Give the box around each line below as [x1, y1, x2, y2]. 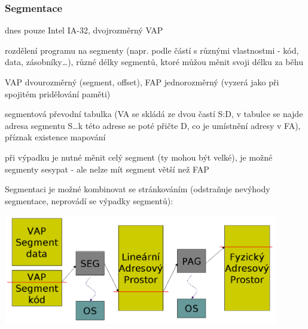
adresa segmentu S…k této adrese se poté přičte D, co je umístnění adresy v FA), [5, 119, 301, 131]
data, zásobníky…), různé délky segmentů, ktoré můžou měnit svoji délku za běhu [5, 56, 303, 68]
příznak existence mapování [5, 131, 106, 143]
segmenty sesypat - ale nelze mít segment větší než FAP [5, 162, 209, 175]
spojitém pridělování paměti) [5, 87, 111, 100]
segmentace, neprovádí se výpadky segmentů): [5, 194, 173, 207]
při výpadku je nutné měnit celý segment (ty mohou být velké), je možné [5, 150, 273, 163]
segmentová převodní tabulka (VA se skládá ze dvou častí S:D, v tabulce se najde [5, 107, 303, 120]
